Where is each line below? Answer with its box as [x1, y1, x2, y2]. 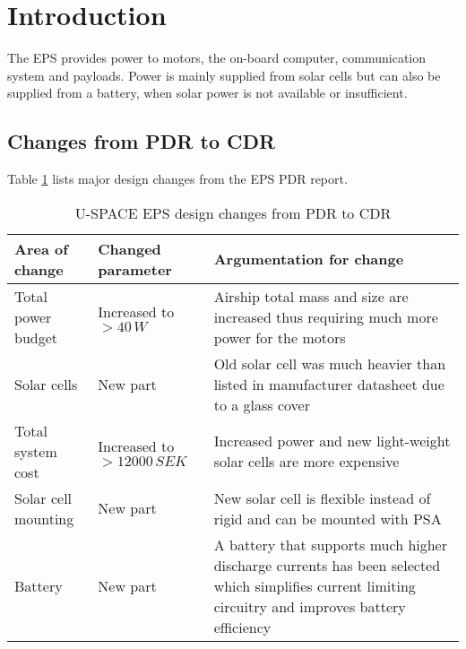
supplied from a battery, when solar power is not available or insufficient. [7, 83, 408, 102]
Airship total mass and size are [213, 285, 409, 307]
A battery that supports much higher [213, 533, 447, 555]
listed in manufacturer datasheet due [213, 373, 444, 394]
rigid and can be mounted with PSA [213, 507, 442, 529]
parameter [98, 258, 172, 280]
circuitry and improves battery [213, 595, 406, 617]
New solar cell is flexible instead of [213, 487, 431, 508]
